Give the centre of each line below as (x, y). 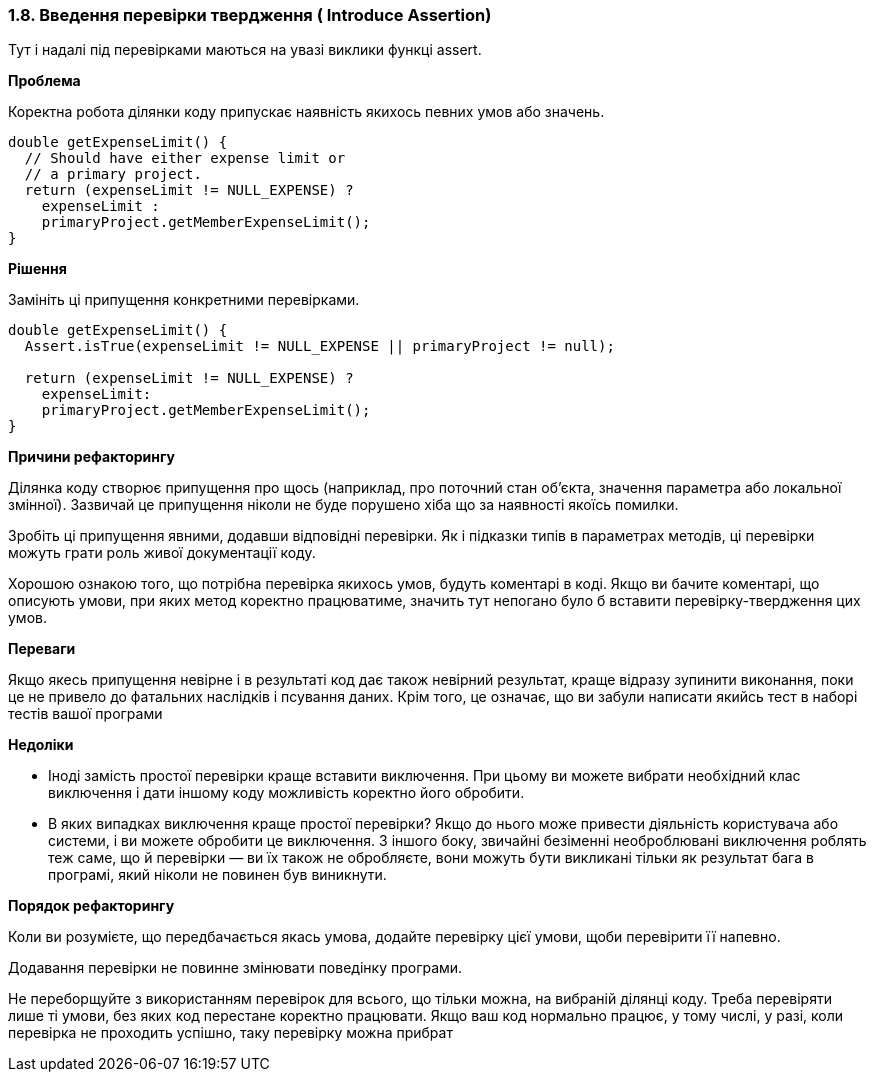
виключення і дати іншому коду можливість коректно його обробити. (286, 793)
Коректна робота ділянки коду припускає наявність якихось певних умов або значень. (306, 112)
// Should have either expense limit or (185, 158)
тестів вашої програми (85, 714)
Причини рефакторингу (91, 457)
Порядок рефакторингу (91, 906)
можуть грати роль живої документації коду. (162, 553)
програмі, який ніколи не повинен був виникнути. (217, 875)
